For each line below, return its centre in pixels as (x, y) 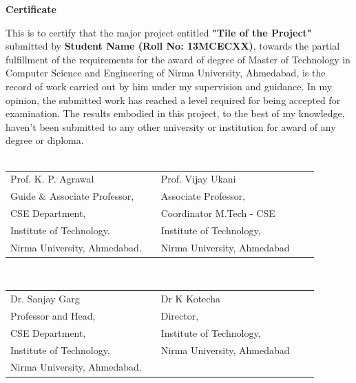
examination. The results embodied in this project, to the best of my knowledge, (175, 113)
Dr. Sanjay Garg (45, 299)
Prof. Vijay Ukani (198, 179)
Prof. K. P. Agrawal (52, 179)
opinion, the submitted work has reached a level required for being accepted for (173, 100)
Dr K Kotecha (190, 299)
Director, (180, 315)
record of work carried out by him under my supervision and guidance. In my (169, 86)
